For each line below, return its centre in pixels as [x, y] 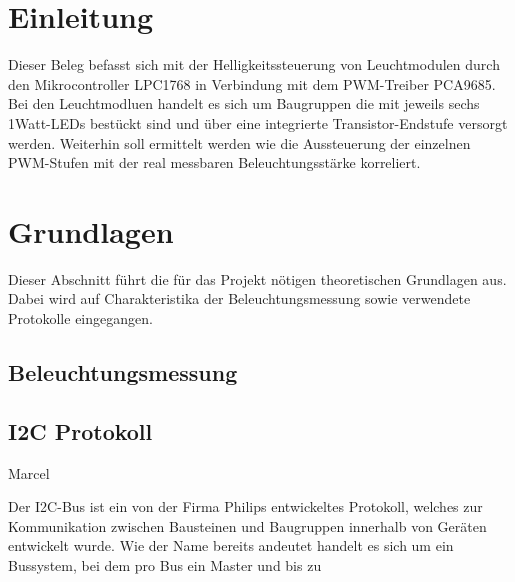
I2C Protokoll [80, 430]
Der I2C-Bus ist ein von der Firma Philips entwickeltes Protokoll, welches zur [245, 506]
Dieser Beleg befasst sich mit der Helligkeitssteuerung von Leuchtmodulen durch [254, 64]
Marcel [29, 472]
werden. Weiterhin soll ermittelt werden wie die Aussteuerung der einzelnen [239, 142]
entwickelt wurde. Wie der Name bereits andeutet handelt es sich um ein [231, 545]
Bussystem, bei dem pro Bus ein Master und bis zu [165, 564]
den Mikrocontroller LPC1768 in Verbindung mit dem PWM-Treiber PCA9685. [252, 83]
